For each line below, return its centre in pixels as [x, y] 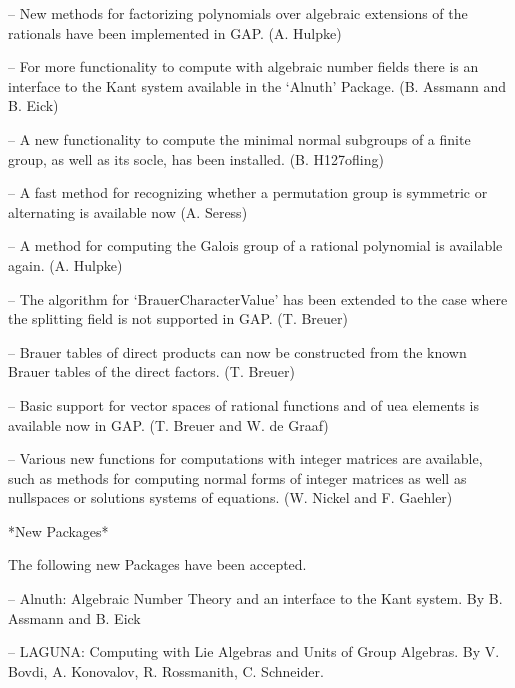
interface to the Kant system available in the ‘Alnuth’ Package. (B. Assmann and [257, 85]
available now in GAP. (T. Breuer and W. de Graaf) [168, 424]
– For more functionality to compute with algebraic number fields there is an [243, 66]
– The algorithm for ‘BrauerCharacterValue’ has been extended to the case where [258, 298]
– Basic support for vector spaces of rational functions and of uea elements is [244, 404]
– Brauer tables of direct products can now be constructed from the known [237, 351]
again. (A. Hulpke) [65, 264]
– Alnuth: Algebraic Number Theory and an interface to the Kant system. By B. [255, 598]
